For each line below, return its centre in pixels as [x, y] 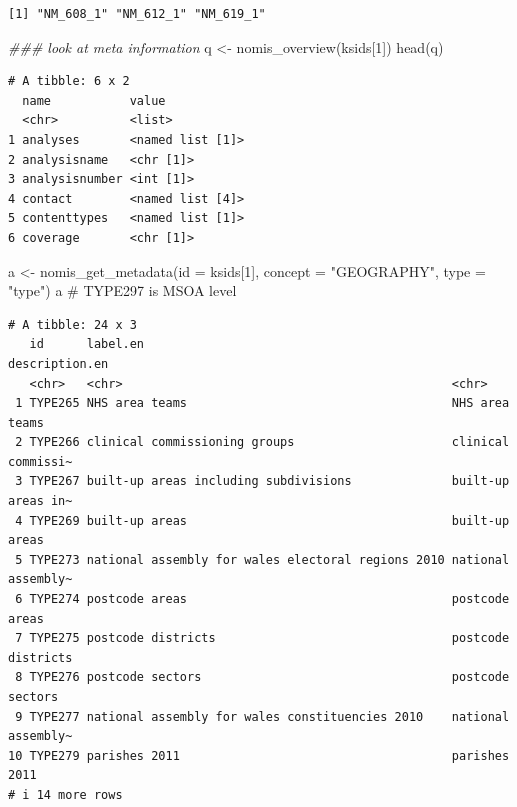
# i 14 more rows [65, 794]
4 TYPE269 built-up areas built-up [262, 520]
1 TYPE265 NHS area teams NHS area [262, 403]
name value [94, 100]
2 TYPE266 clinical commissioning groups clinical [262, 442]
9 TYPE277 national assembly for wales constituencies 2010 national [262, 716]
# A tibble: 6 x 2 [69, 81]
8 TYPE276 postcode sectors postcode [262, 677]
